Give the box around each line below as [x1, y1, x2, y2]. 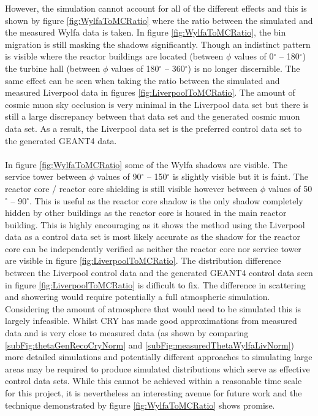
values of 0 [233, 50, 274, 63]
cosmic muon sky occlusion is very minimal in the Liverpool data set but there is [5, 98, 309, 110]
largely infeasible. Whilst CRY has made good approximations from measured [5, 314, 297, 327]
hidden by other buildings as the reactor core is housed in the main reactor [5, 206, 287, 219]
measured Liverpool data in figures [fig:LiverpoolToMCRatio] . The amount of [5, 86, 295, 99]
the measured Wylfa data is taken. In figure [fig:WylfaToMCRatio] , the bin [5, 26, 286, 39]
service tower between [5, 170, 87, 183]
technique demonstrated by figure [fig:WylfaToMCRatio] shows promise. [5, 398, 275, 411]
